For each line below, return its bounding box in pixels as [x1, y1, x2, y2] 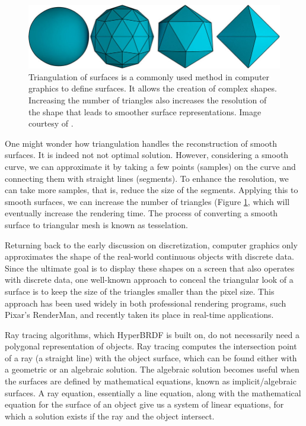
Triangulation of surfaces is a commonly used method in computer [28, 70, 270, 83]
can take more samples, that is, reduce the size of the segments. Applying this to [5, 184, 298, 196]
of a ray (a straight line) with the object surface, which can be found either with [5, 351, 297, 364]
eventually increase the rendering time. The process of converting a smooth [5, 207, 278, 219]
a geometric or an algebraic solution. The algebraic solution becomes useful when [5, 363, 299, 375]
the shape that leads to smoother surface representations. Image [28, 105, 262, 118]
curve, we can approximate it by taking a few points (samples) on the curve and [5, 160, 296, 172]
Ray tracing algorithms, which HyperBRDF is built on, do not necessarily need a [5, 328, 299, 340]
